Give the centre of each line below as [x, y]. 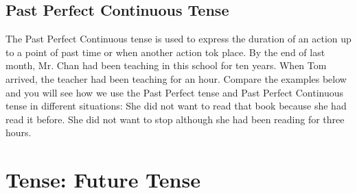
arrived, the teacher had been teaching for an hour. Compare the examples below [176, 78]
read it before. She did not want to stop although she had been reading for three [175, 119]
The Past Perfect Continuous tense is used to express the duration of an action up [178, 39]
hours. [19, 132]
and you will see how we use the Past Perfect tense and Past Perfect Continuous [175, 92]
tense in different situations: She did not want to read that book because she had [176, 106]
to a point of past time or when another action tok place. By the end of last [165, 52]
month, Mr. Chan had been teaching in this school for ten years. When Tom [166, 65]
